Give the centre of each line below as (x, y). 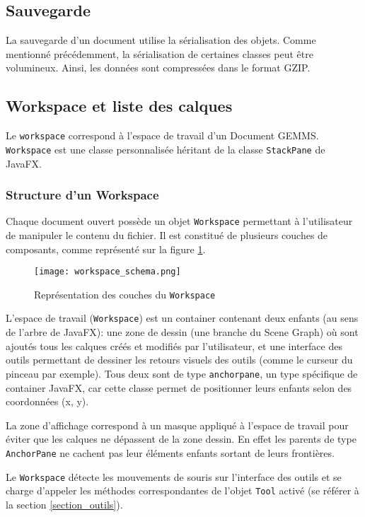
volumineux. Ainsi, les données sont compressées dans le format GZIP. (158, 68)
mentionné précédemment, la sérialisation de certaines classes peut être (160, 53)
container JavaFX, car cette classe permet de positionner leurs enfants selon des (179, 387)
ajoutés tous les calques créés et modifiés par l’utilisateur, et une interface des (174, 345)
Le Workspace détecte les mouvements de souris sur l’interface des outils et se (174, 476)
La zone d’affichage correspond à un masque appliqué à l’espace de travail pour (177, 425)
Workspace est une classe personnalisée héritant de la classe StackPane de (166, 149)
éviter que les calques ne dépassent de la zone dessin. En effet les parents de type (181, 439)
